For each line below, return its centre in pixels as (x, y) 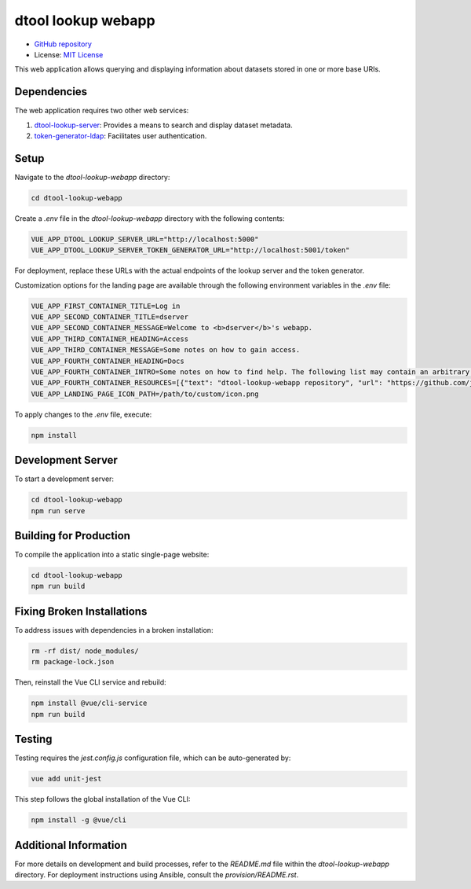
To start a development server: (64, 479)
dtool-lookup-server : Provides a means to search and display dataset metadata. (164, 125)
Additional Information (71, 845)
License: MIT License (69, 54)
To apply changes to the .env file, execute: (83, 414)
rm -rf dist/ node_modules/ (85, 651)
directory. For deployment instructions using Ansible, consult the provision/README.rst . (157, 875)
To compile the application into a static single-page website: (112, 555)
